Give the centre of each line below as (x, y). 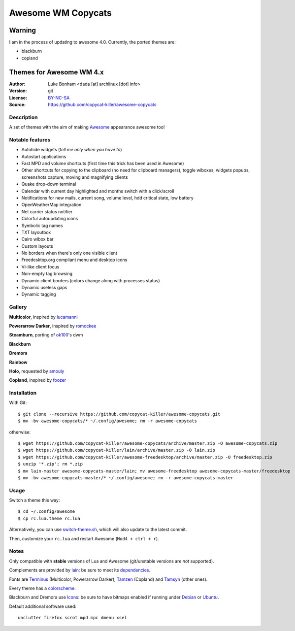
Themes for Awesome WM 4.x (56, 72)
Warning (23, 30)
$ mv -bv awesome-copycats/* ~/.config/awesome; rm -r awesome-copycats (107, 421)
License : (18, 98)
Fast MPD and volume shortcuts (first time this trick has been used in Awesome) (103, 163)
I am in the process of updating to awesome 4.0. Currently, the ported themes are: (92, 42)
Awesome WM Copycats (60, 13)
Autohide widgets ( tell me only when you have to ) (72, 150)
